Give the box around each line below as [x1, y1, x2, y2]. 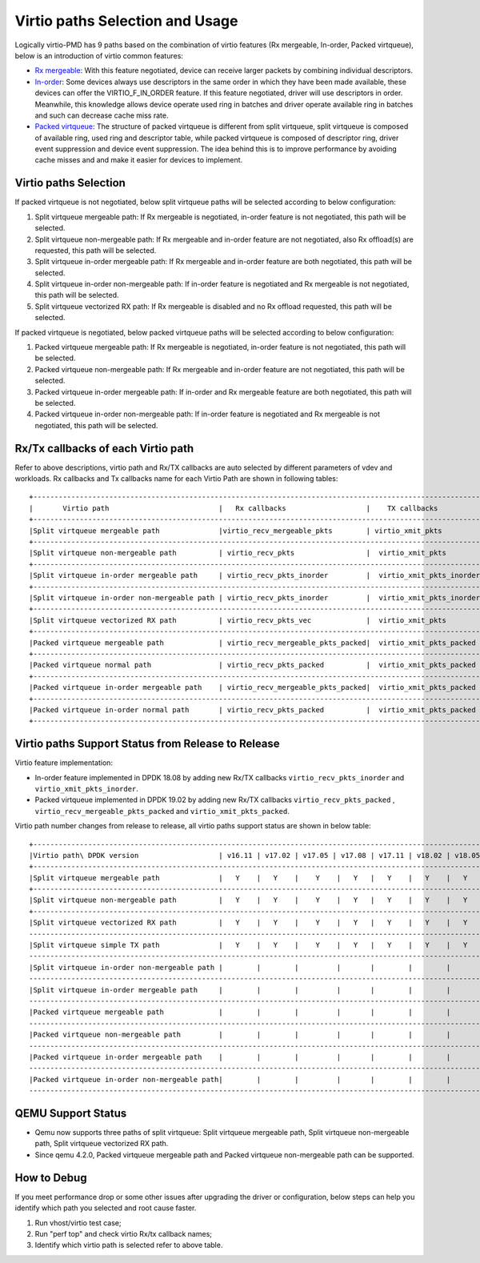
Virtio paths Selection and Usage [14, 12, 238, 30]
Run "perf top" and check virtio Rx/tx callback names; [34, 1229, 212, 1238]
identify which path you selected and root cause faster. [14, 1203, 197, 1213]
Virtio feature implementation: [14, 758, 114, 768]
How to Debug [14, 1171, 87, 1185]
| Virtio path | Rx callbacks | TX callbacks [29, 503, 438, 512]
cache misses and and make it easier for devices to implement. [34, 155, 243, 165]
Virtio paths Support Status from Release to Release [14, 737, 280, 751]
